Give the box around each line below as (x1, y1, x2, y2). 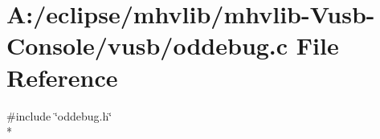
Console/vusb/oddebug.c (6, 29, 288, 62)
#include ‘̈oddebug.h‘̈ (6, 107, 112, 124)
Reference (6, 60, 118, 93)
